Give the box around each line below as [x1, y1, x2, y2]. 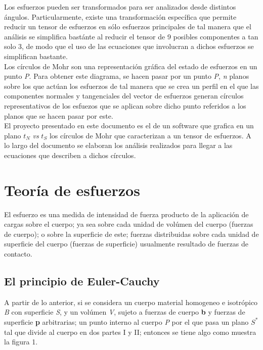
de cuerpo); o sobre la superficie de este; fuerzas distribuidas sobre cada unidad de [4, 228, 259, 239]
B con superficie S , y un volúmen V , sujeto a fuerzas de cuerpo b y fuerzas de [4, 307, 245, 317]
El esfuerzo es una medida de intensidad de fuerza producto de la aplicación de [4, 209, 249, 219]
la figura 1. [4, 336, 38, 347]
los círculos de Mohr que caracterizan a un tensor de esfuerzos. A [49, 130, 251, 140]
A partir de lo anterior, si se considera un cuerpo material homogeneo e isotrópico [4, 296, 258, 307]
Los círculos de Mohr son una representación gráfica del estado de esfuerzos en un [4, 61, 257, 71]
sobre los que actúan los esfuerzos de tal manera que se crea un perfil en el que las [4, 80, 259, 91]
